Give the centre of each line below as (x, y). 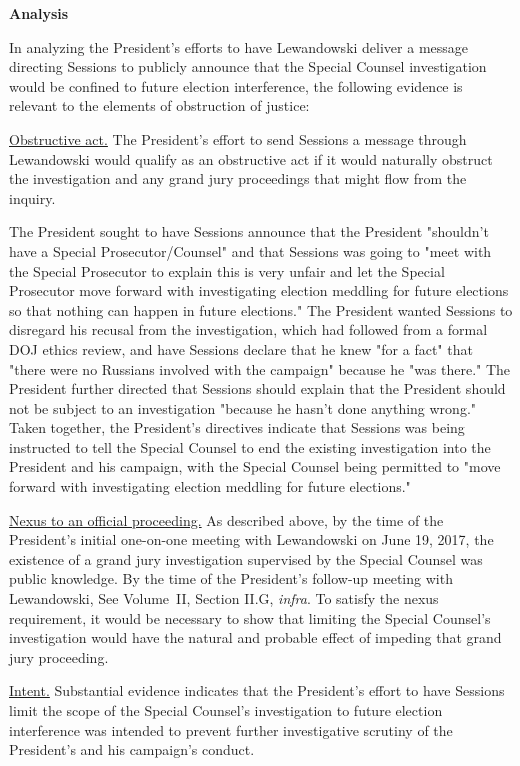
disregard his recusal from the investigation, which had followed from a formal (248, 329)
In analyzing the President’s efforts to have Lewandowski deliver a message (239, 46)
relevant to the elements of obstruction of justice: (159, 105)
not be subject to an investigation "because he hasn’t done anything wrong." (243, 407)
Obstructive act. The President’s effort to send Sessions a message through (238, 138)
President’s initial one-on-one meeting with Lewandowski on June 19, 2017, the (251, 539)
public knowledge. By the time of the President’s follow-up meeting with (231, 578)
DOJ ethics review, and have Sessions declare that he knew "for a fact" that (241, 348)
